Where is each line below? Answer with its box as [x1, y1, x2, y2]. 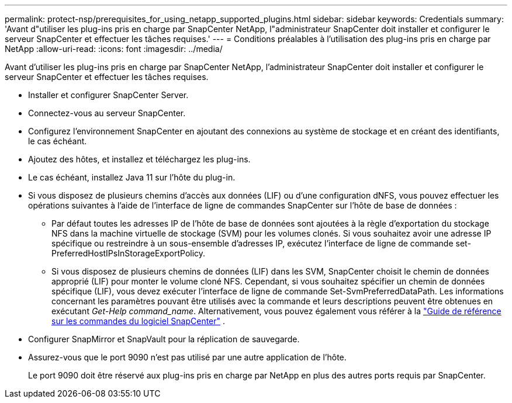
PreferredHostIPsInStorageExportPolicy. [51, 248, 206, 258]
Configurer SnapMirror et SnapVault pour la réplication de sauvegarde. [28, 334, 300, 344]
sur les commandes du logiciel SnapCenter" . [51, 316, 226, 326]
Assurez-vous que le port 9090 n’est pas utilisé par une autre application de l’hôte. [28, 352, 347, 362]
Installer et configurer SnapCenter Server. [28, 90, 189, 100]
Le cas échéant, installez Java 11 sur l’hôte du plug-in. [28, 172, 236, 182]
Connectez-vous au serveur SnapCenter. [28, 108, 186, 118]
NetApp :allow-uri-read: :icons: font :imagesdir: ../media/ [5, 44, 223, 54]
